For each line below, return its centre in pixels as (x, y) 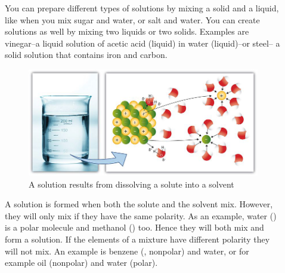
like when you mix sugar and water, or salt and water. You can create (132, 19)
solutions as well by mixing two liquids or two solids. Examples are (127, 31)
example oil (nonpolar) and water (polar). (81, 263)
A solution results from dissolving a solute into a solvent (131, 184)
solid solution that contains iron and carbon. (86, 55)
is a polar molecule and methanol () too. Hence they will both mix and (134, 227)
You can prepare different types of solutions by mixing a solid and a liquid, (142, 8)
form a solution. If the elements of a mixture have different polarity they (137, 239)
